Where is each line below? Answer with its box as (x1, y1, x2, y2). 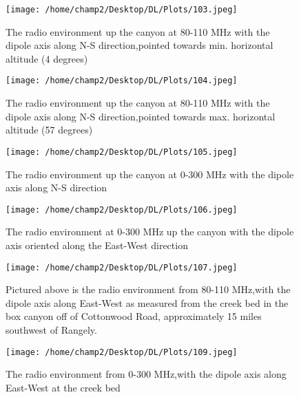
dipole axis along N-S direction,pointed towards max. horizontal (6, 109, 276, 123)
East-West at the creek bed (6, 380, 121, 394)
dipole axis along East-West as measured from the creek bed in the (6, 295, 289, 310)
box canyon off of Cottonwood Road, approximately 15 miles (6, 309, 262, 323)
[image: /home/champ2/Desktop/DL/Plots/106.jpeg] (6, 204, 238, 215)
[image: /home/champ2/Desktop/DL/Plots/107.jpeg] (6, 262, 238, 272)
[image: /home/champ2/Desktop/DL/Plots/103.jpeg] (6, 5, 238, 14)
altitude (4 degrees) (6, 51, 88, 65)
